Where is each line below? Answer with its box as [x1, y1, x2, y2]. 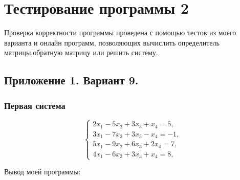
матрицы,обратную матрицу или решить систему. [4, 47, 158, 58]
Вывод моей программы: [4, 166, 81, 177]
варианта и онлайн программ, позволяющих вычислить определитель [4, 37, 220, 48]
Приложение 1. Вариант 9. [4, 72, 139, 88]
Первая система [4, 99, 66, 111]
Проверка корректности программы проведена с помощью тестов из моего [4, 27, 236, 38]
